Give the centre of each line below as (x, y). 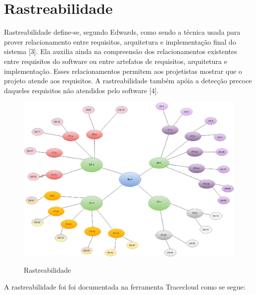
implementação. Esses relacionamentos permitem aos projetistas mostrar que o (123, 71)
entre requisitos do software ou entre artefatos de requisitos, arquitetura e (116, 61)
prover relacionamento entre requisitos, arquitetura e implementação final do (120, 41)
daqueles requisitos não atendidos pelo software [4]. (81, 90)
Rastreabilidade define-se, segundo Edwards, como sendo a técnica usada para (122, 32)
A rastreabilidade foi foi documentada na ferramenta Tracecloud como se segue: (125, 286)
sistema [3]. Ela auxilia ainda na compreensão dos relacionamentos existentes (121, 51)
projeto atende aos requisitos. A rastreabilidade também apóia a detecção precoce (128, 81)
